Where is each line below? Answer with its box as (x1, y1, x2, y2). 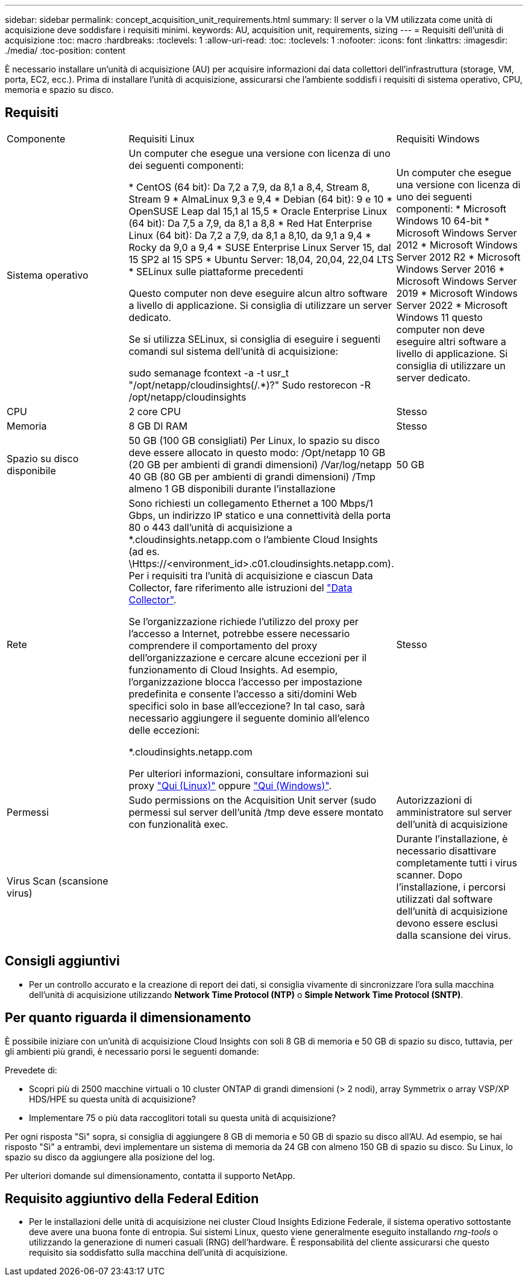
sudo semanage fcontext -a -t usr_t (128, 366, 289, 379)
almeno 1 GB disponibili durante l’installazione (128, 482, 336, 495)
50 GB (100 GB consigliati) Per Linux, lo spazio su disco (128, 434, 380, 447)
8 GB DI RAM (128, 419, 187, 432)
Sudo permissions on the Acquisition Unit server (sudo (128, 793, 377, 806)
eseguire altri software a (396, 335, 506, 348)
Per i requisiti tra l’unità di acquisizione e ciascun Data (128, 569, 373, 582)
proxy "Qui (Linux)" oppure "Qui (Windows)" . (128, 779, 332, 792)
